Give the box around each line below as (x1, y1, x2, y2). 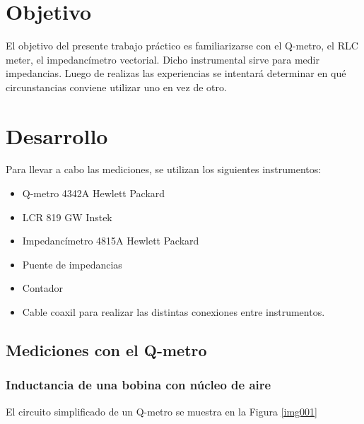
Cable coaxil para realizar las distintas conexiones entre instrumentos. (22, 305, 325, 319)
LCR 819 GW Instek (22, 209, 112, 224)
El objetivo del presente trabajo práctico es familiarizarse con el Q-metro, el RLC (6, 37, 358, 52)
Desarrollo (6, 121, 108, 150)
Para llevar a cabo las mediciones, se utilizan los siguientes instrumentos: (6, 162, 322, 177)
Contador (22, 281, 64, 295)
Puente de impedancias (22, 257, 122, 271)
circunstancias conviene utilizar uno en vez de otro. (6, 79, 227, 94)
